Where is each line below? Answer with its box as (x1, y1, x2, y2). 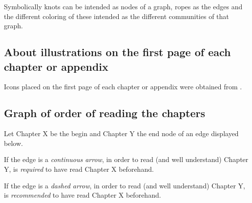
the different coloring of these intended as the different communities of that (4, 11, 229, 21)
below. (4, 138, 23, 148)
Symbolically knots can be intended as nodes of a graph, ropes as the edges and (4, 1, 243, 11)
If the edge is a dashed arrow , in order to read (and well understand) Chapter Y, (4, 180, 245, 190)
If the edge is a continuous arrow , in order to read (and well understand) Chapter (4, 154, 249, 164)
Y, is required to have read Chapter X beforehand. (4, 163, 154, 174)
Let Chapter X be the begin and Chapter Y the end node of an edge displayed (4, 128, 239, 139)
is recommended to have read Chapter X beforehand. (4, 190, 161, 200)
